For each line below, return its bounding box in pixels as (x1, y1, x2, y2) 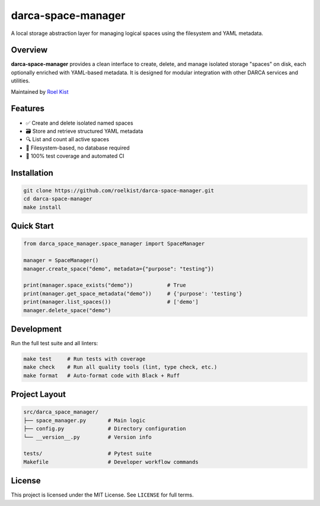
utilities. (11, 77, 30, 84)
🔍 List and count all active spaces (25, 136, 110, 143)
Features (11, 104, 44, 114)
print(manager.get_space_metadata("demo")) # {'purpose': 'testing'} (23, 290, 242, 297)
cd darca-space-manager (23, 196, 93, 202)
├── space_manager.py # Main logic (23, 417, 146, 424)
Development (11, 324, 62, 334)
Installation (11, 168, 53, 178)
